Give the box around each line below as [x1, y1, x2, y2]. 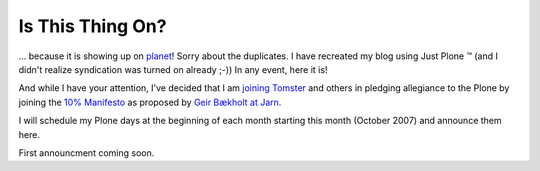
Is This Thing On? [18, 15, 167, 37]
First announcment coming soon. [18, 146, 155, 159]
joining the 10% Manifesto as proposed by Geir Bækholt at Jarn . [18, 96, 282, 108]
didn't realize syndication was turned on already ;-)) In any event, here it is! [18, 63, 328, 75]
